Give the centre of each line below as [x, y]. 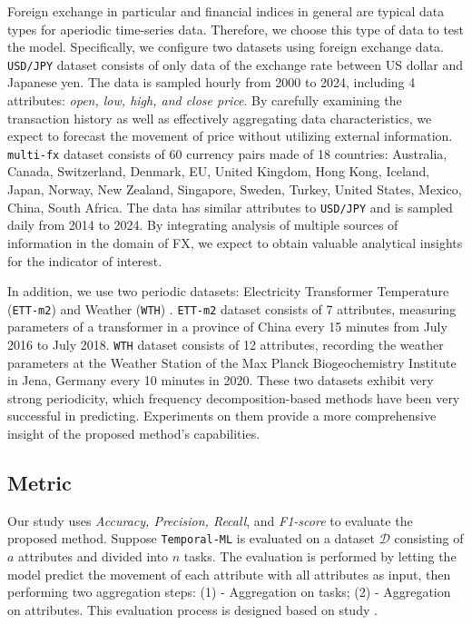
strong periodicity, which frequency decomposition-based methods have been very [234, 397]
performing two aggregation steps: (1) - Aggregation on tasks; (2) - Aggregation [229, 592]
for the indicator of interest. [85, 260]
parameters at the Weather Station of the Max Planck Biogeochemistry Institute [232, 362]
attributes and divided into [93, 556]
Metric [39, 482]
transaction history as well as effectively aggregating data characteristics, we [220, 118]
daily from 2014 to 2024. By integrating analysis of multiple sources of [203, 225]
